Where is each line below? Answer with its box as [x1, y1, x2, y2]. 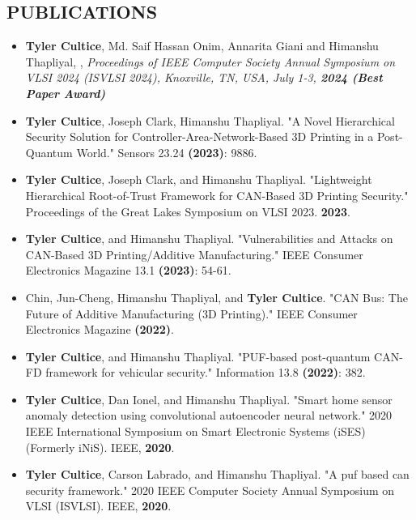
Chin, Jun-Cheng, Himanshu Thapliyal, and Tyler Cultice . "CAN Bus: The [25, 288, 408, 305]
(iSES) [333, 423, 366, 440]
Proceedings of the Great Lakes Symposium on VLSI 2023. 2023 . [25, 202, 350, 220]
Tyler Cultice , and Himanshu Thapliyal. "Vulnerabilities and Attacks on [25, 230, 393, 247]
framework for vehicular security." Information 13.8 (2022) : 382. [45, 364, 366, 381]
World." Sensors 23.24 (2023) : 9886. [76, 143, 257, 160]
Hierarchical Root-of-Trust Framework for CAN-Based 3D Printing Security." [25, 186, 409, 203]
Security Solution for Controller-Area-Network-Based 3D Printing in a [25, 128, 374, 145]
